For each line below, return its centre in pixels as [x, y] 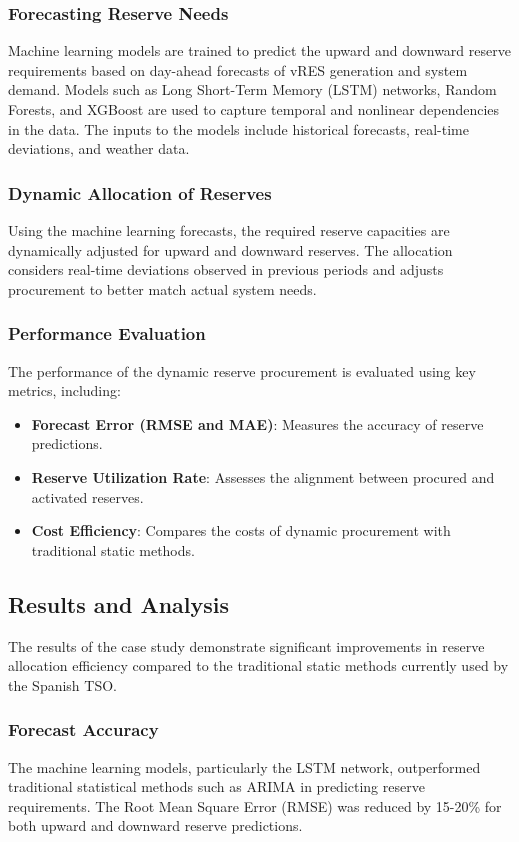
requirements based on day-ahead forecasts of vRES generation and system [238, 69]
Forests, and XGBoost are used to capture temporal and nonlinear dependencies [254, 109]
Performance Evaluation [107, 333]
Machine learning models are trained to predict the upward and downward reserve [259, 50]
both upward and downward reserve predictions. [155, 825]
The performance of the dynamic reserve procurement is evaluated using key [242, 370]
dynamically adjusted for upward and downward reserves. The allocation [230, 249]
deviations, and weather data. [99, 148]
